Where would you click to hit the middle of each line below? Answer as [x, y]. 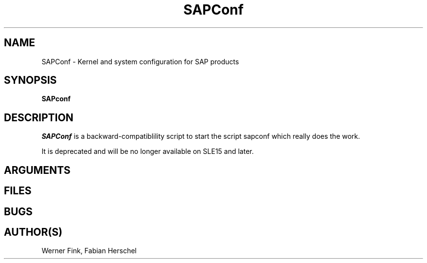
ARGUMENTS [37, 170]
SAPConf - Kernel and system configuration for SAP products [140, 61]
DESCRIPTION [39, 117]
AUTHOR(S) [33, 232]
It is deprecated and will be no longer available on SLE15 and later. [148, 151]
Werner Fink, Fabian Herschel [89, 251]
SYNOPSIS [30, 80]
